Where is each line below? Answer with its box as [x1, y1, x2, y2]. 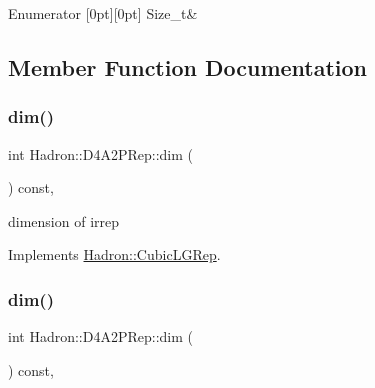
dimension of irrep [8, 210, 120, 231]
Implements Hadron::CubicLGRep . [8, 244, 221, 265]
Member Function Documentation [8, 51, 368, 82]
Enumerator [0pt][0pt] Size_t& [8, 3, 198, 23]
